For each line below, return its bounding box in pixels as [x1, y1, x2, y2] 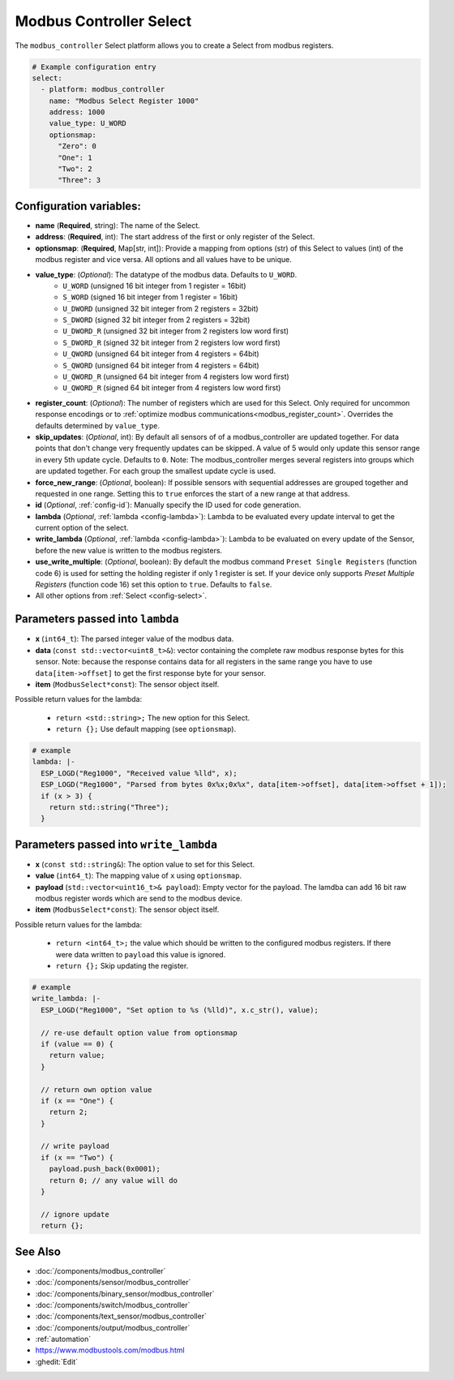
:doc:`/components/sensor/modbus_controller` [35, 1278, 191, 1288]
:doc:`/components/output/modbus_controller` [35, 1322, 191, 1332]
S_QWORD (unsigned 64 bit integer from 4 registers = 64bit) [62, 360, 259, 370]
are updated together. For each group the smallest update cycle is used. [35, 466, 276, 476]
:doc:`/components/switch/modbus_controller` [35, 1300, 191, 1309]
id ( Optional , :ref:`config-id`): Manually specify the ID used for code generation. [35, 500, 302, 510]
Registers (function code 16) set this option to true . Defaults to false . [35, 580, 272, 590]
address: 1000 [49, 108, 105, 117]
